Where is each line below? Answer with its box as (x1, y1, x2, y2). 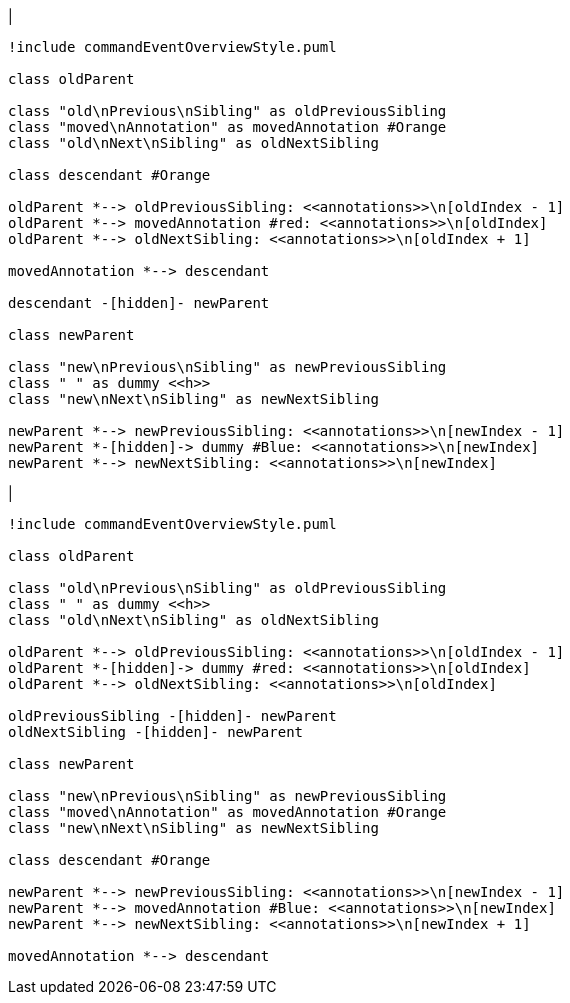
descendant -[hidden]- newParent (8, 295, 270, 311)
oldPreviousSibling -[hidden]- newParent (8, 708, 337, 724)
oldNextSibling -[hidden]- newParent (8, 724, 304, 740)
